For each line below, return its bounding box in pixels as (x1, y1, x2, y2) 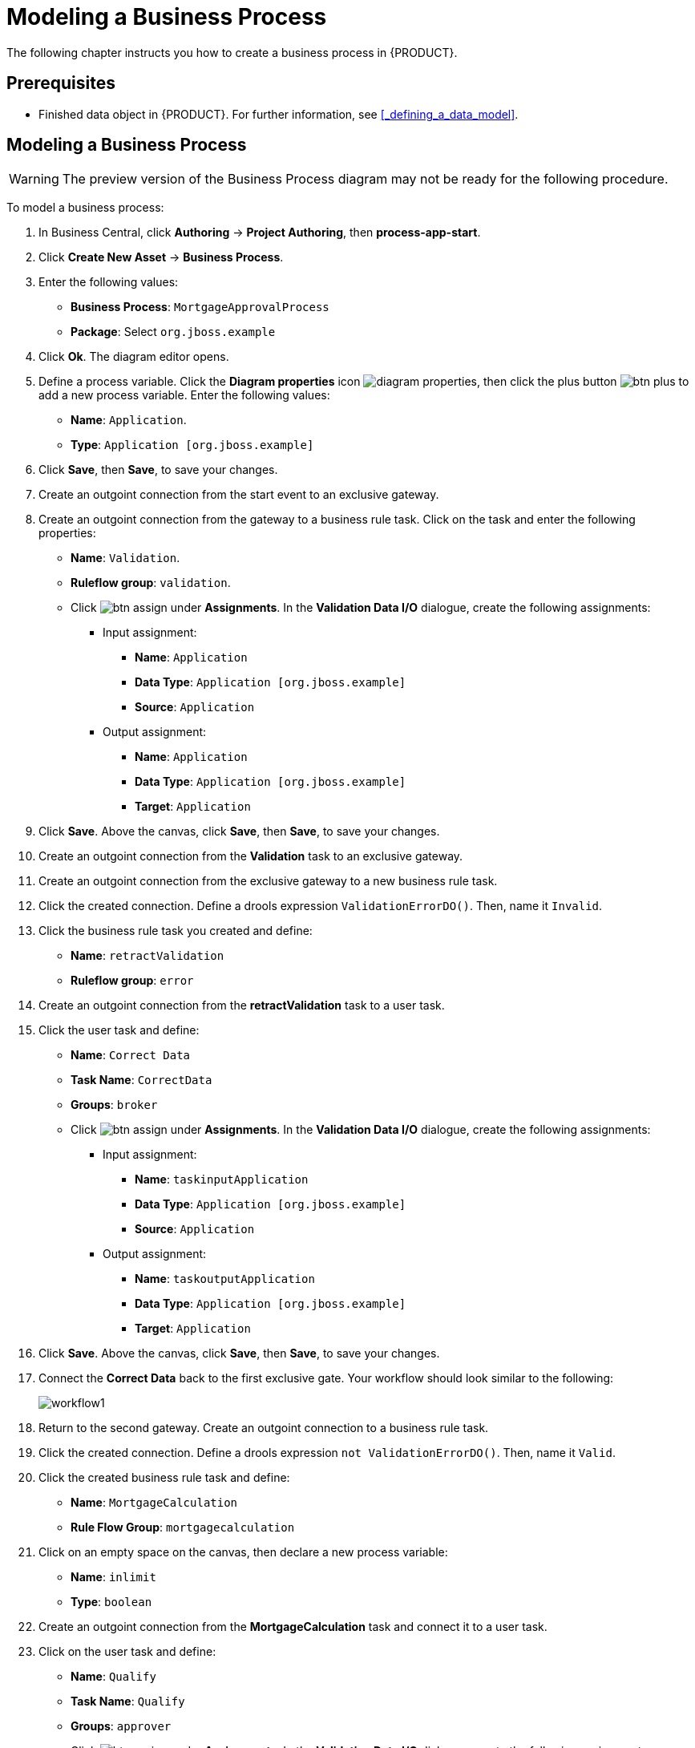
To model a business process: (6, 200, 164, 215)
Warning (9, 171, 59, 188)
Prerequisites (6, 73, 115, 94)
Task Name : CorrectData (71, 1073, 212, 1087)
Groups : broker (71, 1098, 158, 1112)
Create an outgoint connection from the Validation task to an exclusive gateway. (38, 849, 463, 864)
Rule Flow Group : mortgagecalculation (71, 1520, 295, 1535)
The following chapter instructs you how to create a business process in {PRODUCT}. (6, 45, 458, 59)
